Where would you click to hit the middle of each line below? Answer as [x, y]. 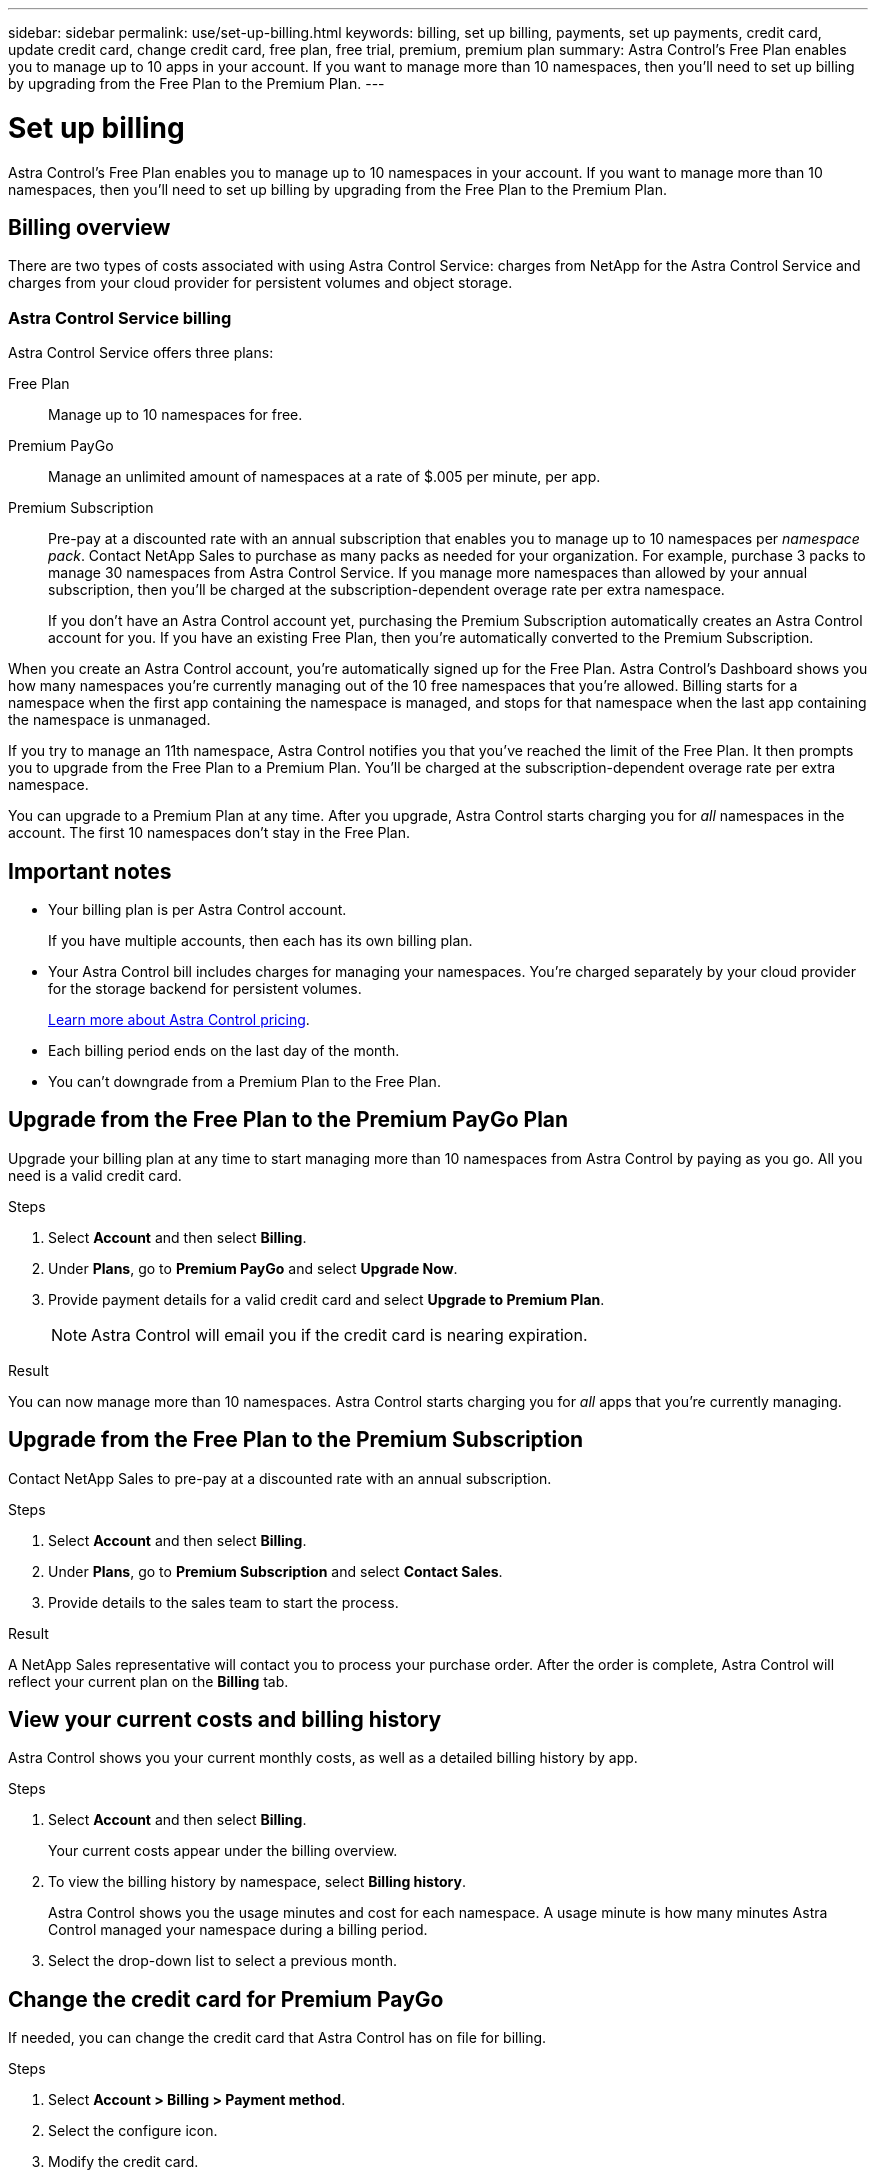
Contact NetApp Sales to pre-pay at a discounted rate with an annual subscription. [280, 1478]
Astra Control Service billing [120, 317]
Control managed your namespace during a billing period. [238, 1930]
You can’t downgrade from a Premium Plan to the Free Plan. [244, 1081]
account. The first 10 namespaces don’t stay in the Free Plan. [209, 833]
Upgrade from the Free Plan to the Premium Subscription [296, 1440]
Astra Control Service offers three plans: [141, 353]
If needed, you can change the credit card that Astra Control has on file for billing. [277, 2038]
